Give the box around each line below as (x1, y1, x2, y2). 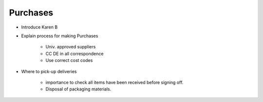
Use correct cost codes (45, 58, 93, 63)
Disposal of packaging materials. (45, 86, 112, 92)
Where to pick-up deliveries (21, 68, 77, 74)
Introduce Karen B (21, 24, 58, 30)
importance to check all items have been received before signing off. (45, 79, 184, 85)
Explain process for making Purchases (21, 33, 98, 39)
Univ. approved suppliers (45, 44, 96, 50)
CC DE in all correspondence (45, 51, 104, 57)
